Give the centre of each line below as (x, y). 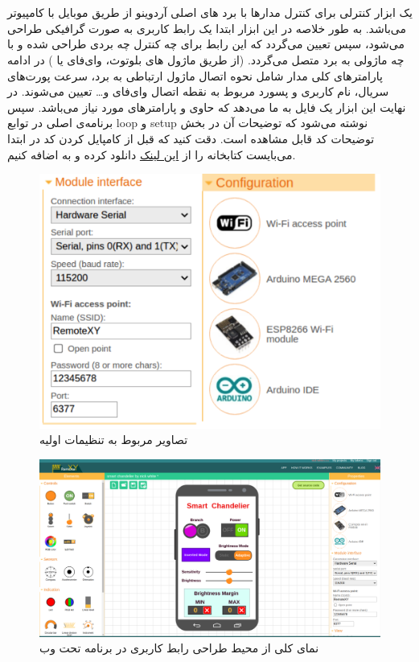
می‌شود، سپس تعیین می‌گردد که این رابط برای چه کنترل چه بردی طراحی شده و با (206, 44)
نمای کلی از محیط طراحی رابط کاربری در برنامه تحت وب (179, 648)
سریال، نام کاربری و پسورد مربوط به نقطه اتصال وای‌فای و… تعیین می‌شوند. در (198, 91)
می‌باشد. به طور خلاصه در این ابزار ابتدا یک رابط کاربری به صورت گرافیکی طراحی (207, 28)
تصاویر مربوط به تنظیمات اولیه (114, 440)
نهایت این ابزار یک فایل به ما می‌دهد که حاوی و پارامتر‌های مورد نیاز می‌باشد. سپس (207, 107)
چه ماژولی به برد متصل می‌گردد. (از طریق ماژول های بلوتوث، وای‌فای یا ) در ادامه (206, 59)
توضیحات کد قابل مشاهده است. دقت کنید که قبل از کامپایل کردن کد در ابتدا (191, 138)
